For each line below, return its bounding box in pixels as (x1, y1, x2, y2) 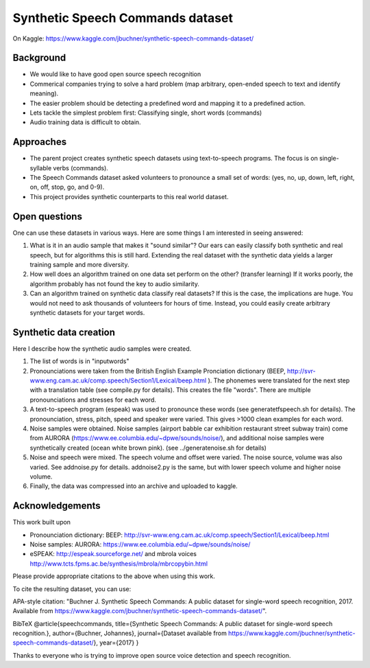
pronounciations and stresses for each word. (29, 395, 157, 404)
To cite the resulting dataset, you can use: (12, 584, 132, 593)
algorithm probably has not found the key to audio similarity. (29, 279, 200, 288)
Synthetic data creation (12, 326, 116, 338)
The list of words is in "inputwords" (29, 357, 129, 365)
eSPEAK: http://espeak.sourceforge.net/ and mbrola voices (29, 550, 197, 558)
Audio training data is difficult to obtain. (29, 118, 141, 126)
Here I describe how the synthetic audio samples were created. (12, 344, 192, 353)
